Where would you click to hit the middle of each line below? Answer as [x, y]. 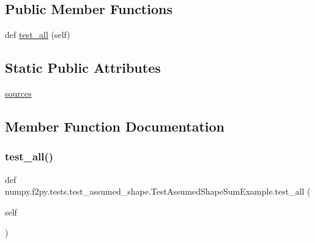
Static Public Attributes [83, 68]
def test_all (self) [38, 35]
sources [18, 93]
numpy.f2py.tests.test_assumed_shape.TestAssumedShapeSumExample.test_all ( [158, 191]
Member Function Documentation [115, 126]
